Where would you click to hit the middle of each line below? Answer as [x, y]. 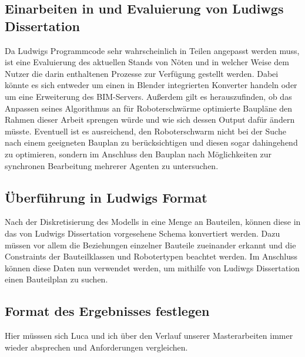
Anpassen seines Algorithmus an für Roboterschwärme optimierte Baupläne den [149, 108]
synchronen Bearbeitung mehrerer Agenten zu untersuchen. [112, 165]
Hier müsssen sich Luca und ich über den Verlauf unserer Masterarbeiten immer [149, 336]
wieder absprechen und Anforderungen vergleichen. [96, 347]
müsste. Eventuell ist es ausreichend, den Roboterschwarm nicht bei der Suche [145, 131]
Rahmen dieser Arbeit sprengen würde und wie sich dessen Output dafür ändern [150, 119]
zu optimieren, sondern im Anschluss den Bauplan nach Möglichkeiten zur [138, 154]
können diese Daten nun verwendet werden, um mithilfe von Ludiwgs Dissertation [152, 267]
